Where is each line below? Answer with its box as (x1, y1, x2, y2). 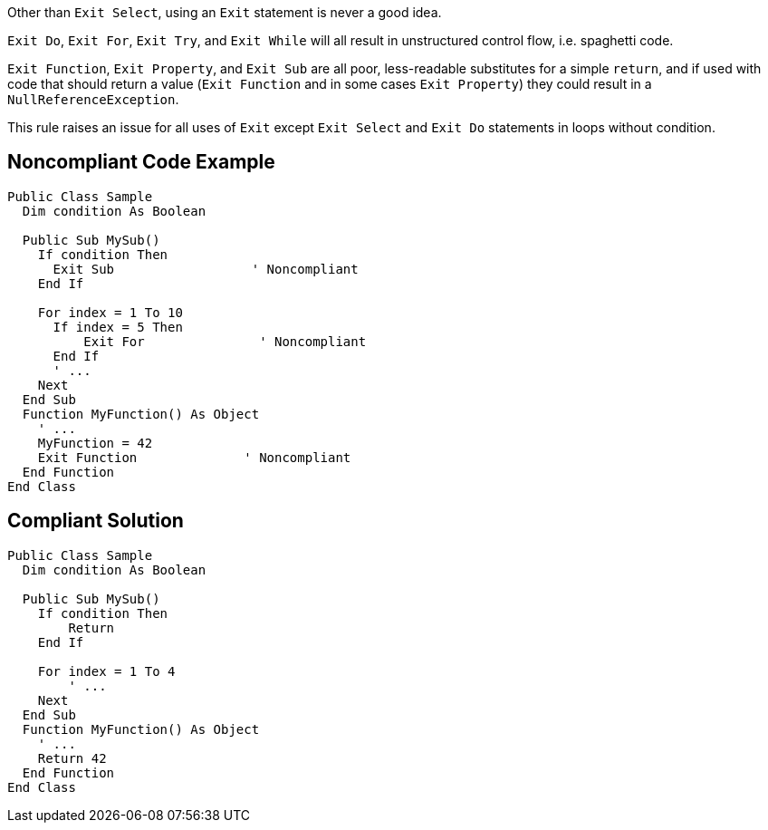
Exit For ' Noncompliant (83, 333, 367, 349)
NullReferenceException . (7, 92, 179, 107)
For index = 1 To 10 (37, 304, 183, 320)
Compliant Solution (7, 509, 184, 533)
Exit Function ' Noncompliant (37, 449, 351, 465)
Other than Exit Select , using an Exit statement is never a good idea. (7, 5, 442, 20)
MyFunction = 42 (37, 435, 153, 450)
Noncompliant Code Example (7, 150, 275, 174)
